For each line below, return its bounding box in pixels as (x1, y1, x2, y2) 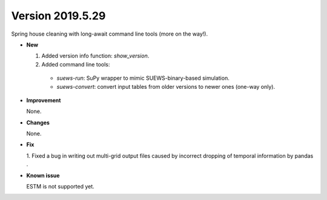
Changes (26, 118, 50, 126)
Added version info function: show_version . (41, 52, 150, 60)
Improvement (26, 97, 61, 104)
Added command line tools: (41, 60, 110, 68)
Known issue (26, 172, 60, 179)
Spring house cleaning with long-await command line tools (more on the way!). (11, 30, 208, 37)
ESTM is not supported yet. (26, 183, 95, 190)
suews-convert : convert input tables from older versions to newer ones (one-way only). (56, 83, 276, 90)
